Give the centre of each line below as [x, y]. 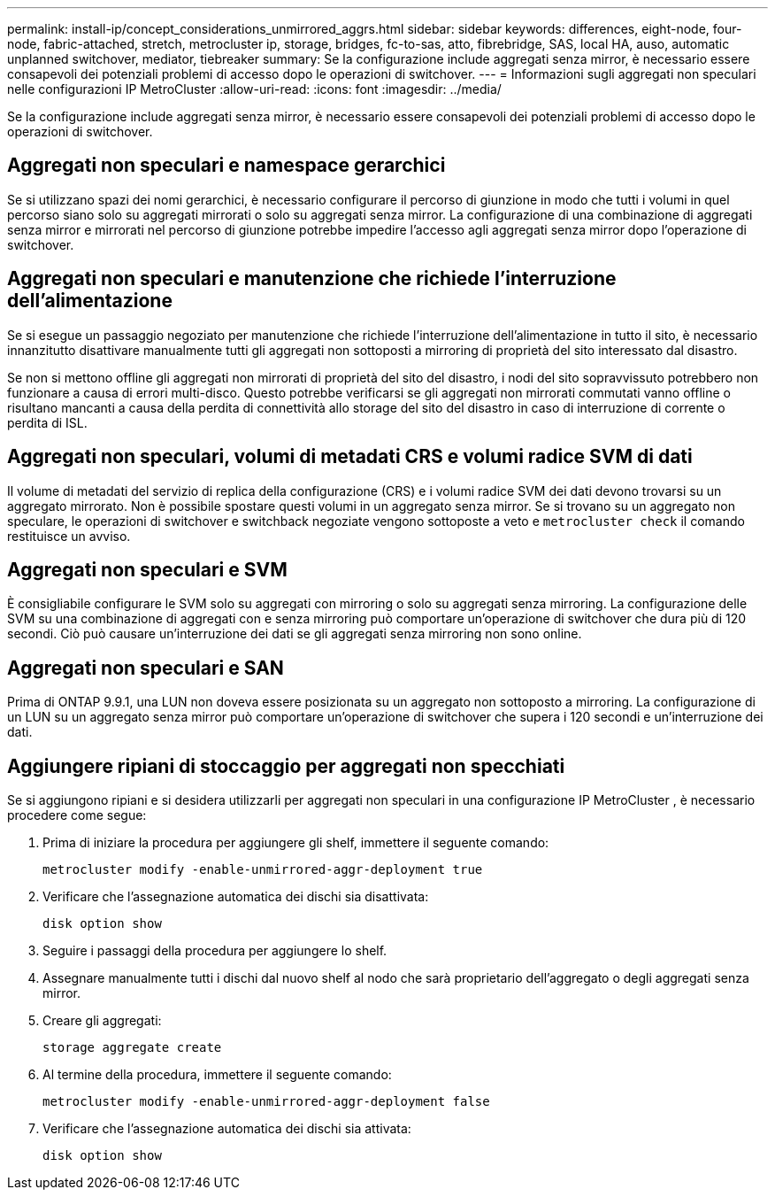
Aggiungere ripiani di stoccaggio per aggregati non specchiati [286, 766]
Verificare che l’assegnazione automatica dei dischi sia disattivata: [236, 897]
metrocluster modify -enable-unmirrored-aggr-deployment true [263, 870]
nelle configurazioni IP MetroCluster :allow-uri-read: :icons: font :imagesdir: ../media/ [254, 89]
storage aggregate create [132, 1048]
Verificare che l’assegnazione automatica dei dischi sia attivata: [227, 1129]
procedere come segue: [77, 815]
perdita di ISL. [47, 422]
